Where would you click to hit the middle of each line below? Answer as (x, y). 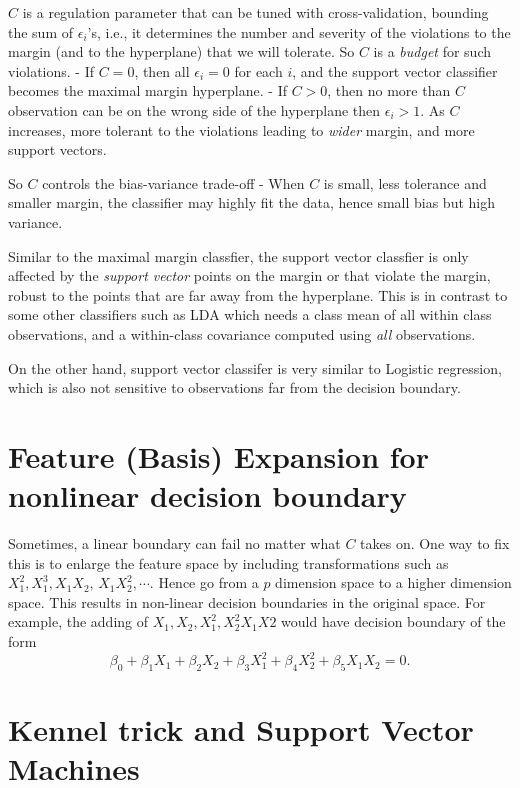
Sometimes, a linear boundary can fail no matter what (174, 543)
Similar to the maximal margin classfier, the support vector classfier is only (238, 255)
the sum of (41, 31)
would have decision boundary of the (393, 621)
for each (258, 70)
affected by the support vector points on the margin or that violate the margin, (249, 275)
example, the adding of (78, 621)
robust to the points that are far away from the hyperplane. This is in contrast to (258, 294)
